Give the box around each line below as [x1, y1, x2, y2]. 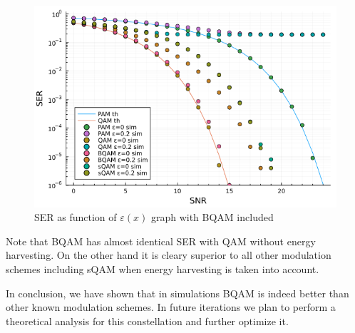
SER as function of [34, 210, 117, 225]
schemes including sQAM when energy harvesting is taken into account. [6, 262, 319, 277]
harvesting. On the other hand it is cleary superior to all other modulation [6, 247, 331, 262]
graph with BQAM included [150, 210, 274, 225]
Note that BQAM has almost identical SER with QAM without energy [6, 233, 316, 248]
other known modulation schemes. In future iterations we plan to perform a [6, 299, 336, 314]
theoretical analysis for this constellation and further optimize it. [6, 313, 289, 328]
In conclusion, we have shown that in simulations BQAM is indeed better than [6, 285, 349, 300]
